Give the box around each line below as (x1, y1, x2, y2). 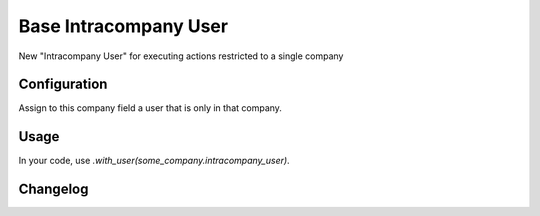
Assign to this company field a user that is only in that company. (18, 102, 282, 114)
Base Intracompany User (18, 15, 229, 37)
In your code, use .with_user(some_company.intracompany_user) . (18, 155, 290, 167)
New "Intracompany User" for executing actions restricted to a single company (18, 50, 344, 62)
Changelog (18, 181, 89, 198)
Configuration (18, 76, 108, 93)
